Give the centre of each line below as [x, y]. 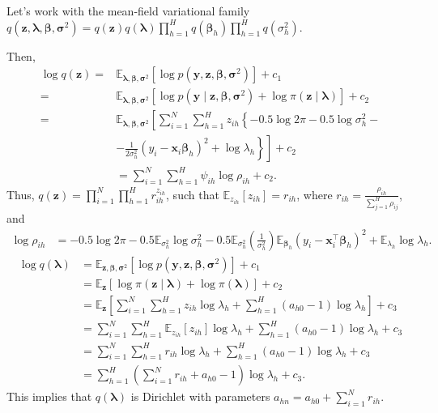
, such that [193, 194]
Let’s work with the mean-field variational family [128, 11]
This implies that [49, 396]
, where [315, 194]
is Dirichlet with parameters [200, 396]
